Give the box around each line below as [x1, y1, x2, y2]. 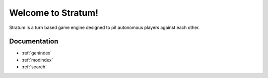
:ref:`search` [21, 64, 47, 70]
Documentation [9, 37, 59, 46]
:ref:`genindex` [21, 50, 52, 56]
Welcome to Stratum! [9, 7, 99, 18]
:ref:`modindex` [21, 57, 53, 63]
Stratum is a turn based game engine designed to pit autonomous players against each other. [9, 25, 200, 30]
